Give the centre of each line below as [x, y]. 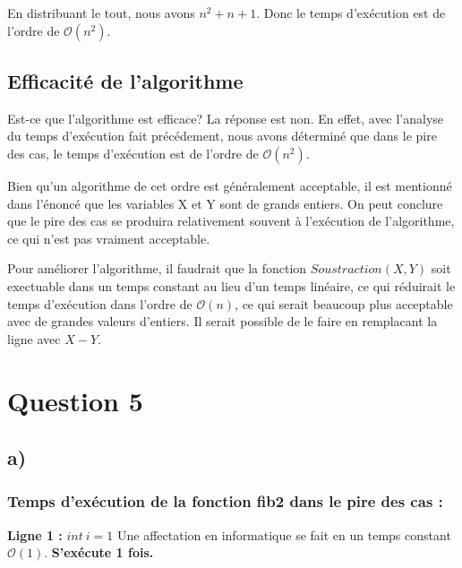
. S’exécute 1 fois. [99, 552]
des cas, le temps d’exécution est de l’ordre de [133, 153]
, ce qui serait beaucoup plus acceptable [344, 303]
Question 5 [75, 400]
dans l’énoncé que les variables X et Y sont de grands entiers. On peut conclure [225, 203]
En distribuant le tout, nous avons [101, 13]
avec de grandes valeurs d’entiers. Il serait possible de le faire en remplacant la [222, 321]
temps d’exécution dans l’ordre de [100, 303]
